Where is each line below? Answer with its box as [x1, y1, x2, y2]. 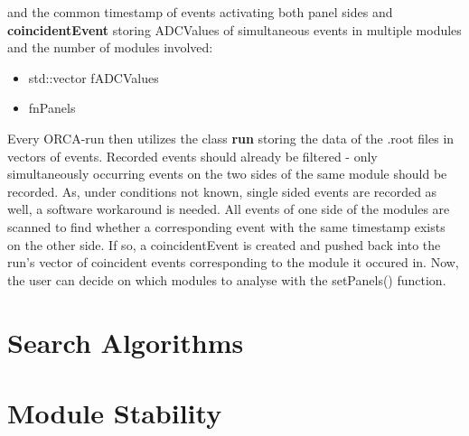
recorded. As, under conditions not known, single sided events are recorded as [7, 181, 437, 200]
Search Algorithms [7, 323, 244, 360]
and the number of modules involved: [7, 38, 213, 57]
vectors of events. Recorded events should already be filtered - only [7, 146, 378, 165]
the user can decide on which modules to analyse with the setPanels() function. [7, 270, 446, 289]
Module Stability [7, 394, 222, 431]
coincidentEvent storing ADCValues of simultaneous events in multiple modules [7, 20, 462, 39]
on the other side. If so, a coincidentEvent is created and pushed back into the [7, 235, 441, 254]
